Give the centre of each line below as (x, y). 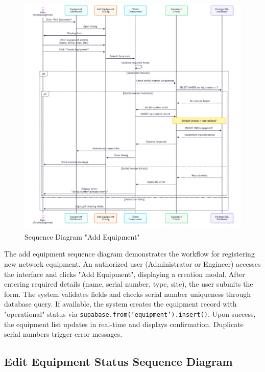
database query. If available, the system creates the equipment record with (121, 304)
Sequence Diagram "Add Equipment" (82, 236)
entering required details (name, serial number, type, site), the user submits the (129, 284)
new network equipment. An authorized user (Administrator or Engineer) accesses (132, 264)
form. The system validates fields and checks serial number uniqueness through (127, 294)
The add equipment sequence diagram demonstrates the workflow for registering (129, 254)
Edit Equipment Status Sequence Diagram (118, 362)
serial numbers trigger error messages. (63, 334)
